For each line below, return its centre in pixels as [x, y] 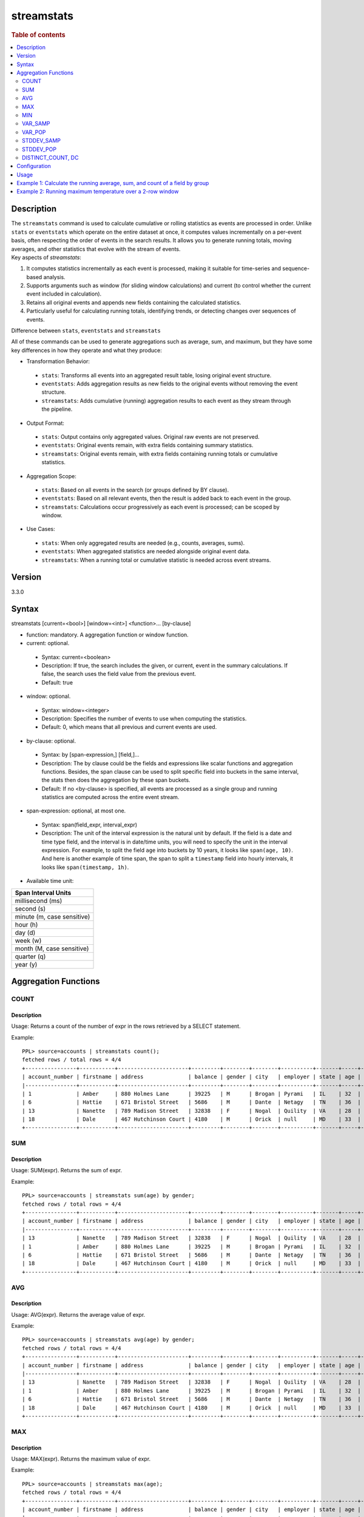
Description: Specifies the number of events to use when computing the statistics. [144, 718]
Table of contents [39, 35]
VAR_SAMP [36, 124]
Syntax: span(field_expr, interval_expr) [89, 825]
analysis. [55, 277]
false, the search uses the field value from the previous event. [119, 674]
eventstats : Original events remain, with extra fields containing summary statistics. [147, 445]
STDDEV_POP [39, 149]
